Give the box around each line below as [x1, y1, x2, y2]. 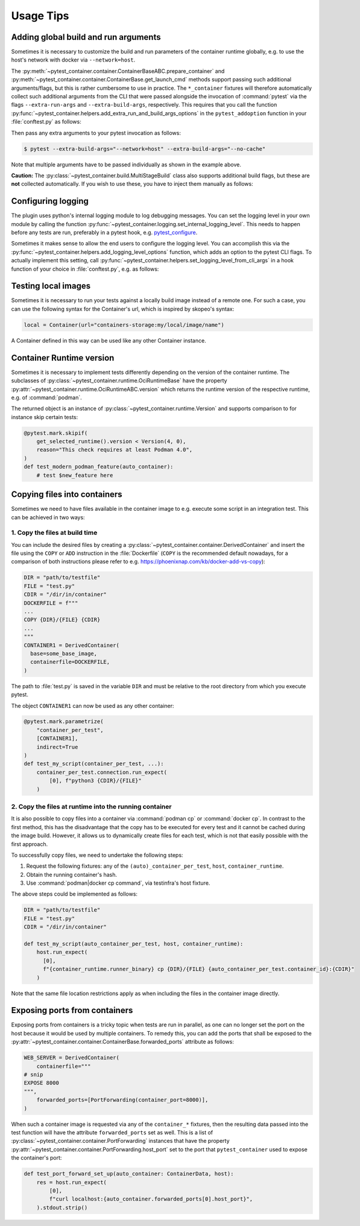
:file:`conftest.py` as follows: [11, 118, 81, 125]
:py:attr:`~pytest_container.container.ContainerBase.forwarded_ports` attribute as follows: [11, 1038, 235, 1046]
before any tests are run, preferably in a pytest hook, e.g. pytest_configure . [11, 229, 198, 236]
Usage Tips [11, 9, 69, 22]
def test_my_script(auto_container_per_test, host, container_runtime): [24, 941, 244, 947]
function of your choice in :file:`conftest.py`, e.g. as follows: [11, 265, 159, 273]
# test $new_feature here [36, 472, 113, 479]
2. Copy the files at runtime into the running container [11, 802, 172, 810]
